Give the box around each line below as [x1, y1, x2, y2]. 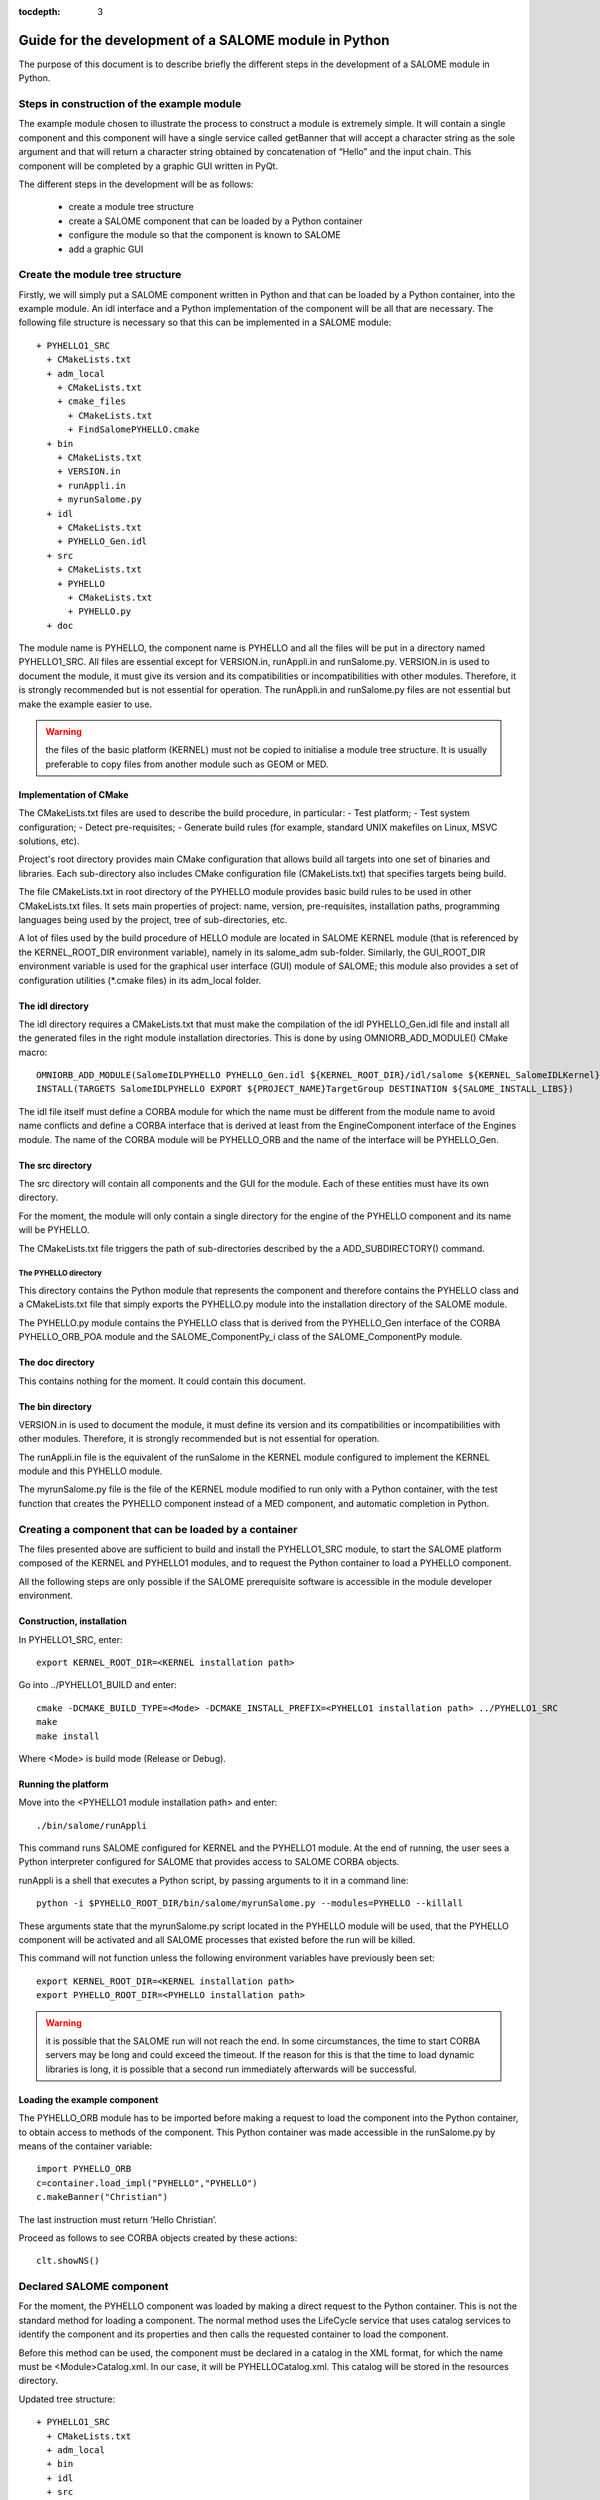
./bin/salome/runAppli [36, 1820, 148, 1831]
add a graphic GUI [68, 243, 144, 255]
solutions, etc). [18, 835, 80, 847]
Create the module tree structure [18, 268, 182, 282]
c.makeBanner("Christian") [36, 2191, 169, 2203]
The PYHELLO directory [18, 1268, 102, 1279]
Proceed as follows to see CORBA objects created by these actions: [18, 2231, 298, 2244]
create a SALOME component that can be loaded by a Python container [68, 215, 364, 227]
